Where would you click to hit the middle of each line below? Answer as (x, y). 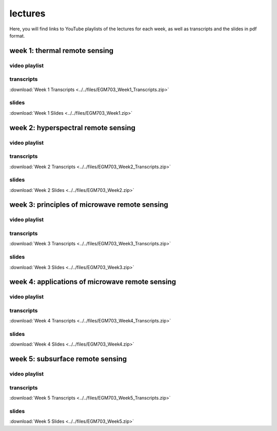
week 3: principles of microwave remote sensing (89, 205)
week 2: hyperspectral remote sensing (72, 128)
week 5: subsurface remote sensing (68, 359)
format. (17, 35)
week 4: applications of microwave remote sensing (93, 282)
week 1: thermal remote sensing (62, 51)
